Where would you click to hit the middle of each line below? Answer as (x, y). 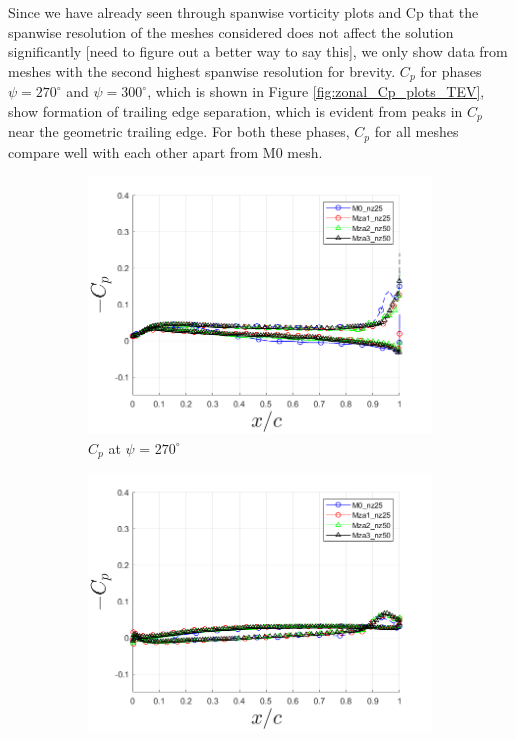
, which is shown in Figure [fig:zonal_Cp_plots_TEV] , (316, 91)
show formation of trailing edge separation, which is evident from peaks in (235, 110)
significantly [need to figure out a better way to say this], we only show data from (258, 51)
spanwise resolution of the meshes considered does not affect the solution (231, 31)
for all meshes (416, 131)
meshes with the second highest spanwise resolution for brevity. (202, 70)
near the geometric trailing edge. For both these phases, (179, 131)
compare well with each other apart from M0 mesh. (165, 151)
